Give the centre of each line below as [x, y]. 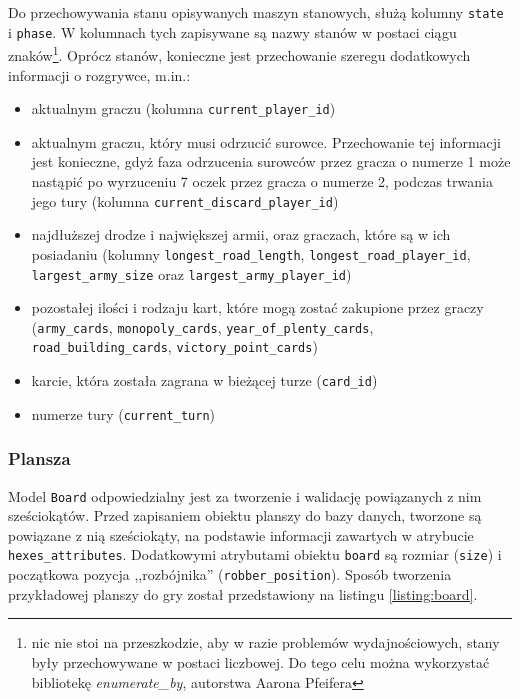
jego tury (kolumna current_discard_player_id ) [185, 200]
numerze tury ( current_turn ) [123, 413]
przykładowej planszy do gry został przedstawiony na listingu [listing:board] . [243, 593]
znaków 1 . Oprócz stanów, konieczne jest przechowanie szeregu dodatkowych [239, 53]
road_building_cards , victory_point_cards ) [174, 346]
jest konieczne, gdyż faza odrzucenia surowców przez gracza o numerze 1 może [271, 161]
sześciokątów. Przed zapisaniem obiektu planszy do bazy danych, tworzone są [245, 515]
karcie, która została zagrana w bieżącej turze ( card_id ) [204, 380]
